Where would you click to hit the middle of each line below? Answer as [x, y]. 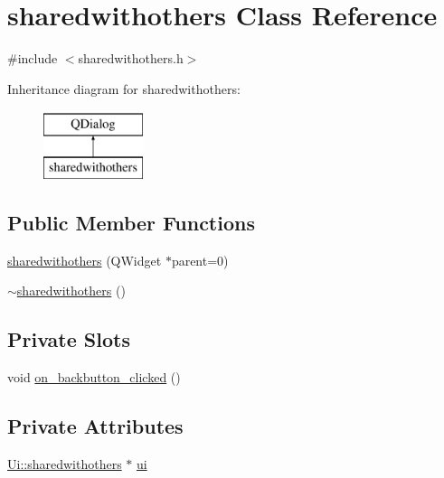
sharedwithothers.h [131, 58]
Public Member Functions [131, 222]
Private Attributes [95, 426]
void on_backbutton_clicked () [94, 377]
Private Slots [69, 339]
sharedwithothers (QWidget [85, 260]
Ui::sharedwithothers [65, 463]
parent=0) [200, 260]
